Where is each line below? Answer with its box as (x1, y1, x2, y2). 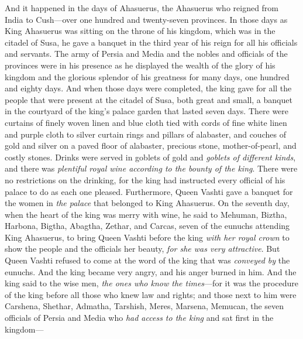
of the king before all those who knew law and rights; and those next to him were (5, 288, 297, 300)
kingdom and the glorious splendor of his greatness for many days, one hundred (5, 70, 290, 83)
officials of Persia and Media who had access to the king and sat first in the (5, 311, 274, 324)
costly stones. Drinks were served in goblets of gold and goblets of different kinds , (5, 150, 296, 163)
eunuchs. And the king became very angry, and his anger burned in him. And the (5, 265, 297, 278)
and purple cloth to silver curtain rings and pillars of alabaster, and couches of (5, 128, 286, 140)
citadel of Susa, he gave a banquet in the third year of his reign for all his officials (5, 36, 298, 48)
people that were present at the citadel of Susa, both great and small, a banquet (5, 93, 292, 105)
